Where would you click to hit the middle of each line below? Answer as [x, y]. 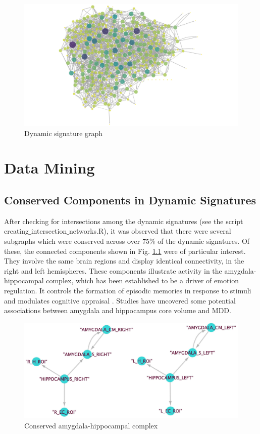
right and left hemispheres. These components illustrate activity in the [113, 270]
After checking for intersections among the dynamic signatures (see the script [124, 221]
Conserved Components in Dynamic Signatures [130, 200]
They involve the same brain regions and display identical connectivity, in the [124, 261]
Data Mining [49, 168]
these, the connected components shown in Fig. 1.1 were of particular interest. [125, 251]
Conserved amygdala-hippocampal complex [91, 425]
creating [17, 231]
